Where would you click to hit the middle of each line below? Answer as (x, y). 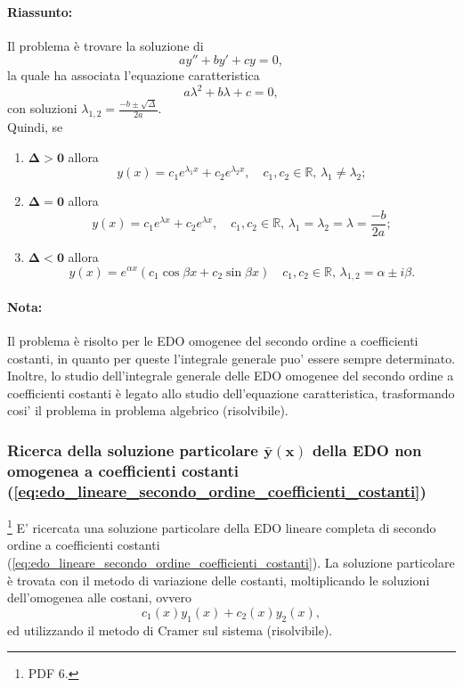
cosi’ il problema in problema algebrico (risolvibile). (148, 410)
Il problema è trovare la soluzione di (106, 45)
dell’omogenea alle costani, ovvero (99, 597)
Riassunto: (40, 11)
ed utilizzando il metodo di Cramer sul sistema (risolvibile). (170, 630)
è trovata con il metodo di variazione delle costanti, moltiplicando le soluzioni (219, 580)
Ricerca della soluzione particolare (133, 450)
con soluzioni (42, 108)
